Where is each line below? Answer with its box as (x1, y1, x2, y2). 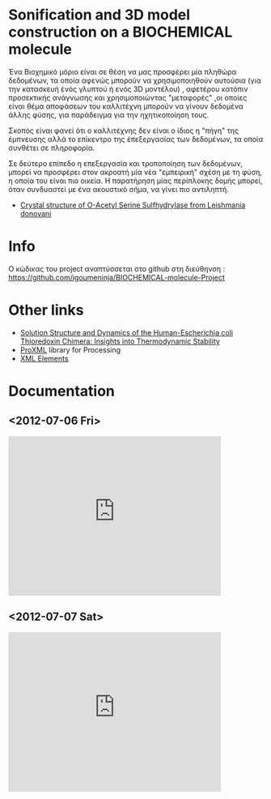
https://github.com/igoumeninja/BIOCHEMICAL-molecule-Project (8, 272, 225, 282)
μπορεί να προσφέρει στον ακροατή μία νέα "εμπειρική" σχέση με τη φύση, (8, 167, 263, 177)
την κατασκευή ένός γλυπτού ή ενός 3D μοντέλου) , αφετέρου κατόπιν (8, 83, 248, 94)
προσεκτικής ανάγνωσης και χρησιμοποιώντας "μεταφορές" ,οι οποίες (8, 92, 248, 102)
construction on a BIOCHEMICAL (8, 23, 233, 41)
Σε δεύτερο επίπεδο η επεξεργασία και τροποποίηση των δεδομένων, (8, 158, 243, 168)
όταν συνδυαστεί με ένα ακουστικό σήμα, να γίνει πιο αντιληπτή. (8, 184, 229, 194)
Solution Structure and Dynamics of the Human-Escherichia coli (19, 327, 233, 337)
